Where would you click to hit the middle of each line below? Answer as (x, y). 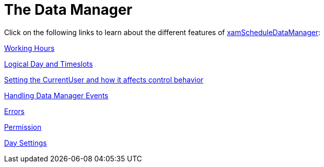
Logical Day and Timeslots (49, 64)
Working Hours (29, 48)
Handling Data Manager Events (56, 95)
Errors (14, 111)
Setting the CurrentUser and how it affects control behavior (104, 79)
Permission (23, 127)
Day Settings (26, 143)
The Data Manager (68, 10)
